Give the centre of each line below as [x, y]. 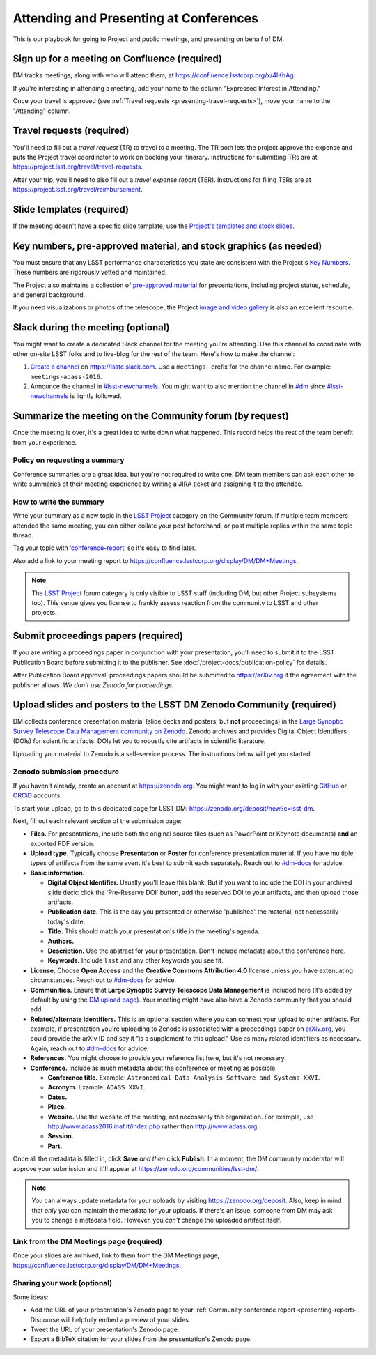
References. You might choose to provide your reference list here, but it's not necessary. [158, 1058]
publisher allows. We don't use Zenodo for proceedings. [93, 685]
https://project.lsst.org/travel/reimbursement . [78, 190]
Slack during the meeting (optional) [91, 328]
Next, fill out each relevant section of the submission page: [97, 821]
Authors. [61, 941]
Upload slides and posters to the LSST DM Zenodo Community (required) [175, 705]
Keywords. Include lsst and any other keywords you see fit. [135, 960]
